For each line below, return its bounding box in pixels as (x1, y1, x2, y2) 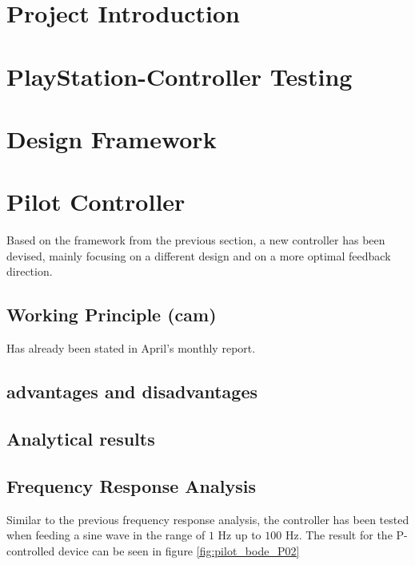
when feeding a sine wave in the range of (6, 527, 206, 543)
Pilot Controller (6, 185, 186, 218)
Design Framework (6, 122, 217, 155)
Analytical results (6, 426, 155, 450)
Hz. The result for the (285, 527, 393, 543)
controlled (6, 542, 55, 559)
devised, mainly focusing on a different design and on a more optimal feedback (6, 247, 391, 264)
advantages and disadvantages (6, 379, 258, 404)
